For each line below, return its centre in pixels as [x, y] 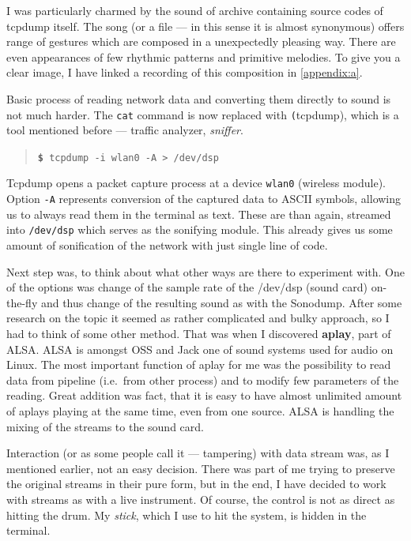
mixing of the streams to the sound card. [105, 426]
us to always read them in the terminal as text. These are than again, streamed [199, 214]
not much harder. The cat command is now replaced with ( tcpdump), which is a [203, 114]
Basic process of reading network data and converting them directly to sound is [199, 98]
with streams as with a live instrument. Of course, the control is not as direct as [201, 499]
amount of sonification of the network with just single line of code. [167, 245]
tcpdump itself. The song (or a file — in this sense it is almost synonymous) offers [205, 26]
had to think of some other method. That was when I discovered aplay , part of [199, 333]
